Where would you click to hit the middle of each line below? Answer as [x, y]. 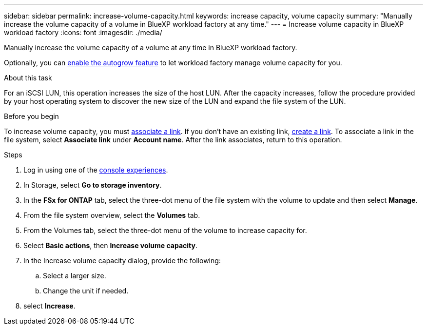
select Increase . [49, 306]
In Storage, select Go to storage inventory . [93, 185]
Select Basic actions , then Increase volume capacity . [110, 245]
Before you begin [31, 116]
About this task [28, 78]
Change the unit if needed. [86, 291]
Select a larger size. [75, 276]
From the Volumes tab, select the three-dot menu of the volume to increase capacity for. [165, 230]
